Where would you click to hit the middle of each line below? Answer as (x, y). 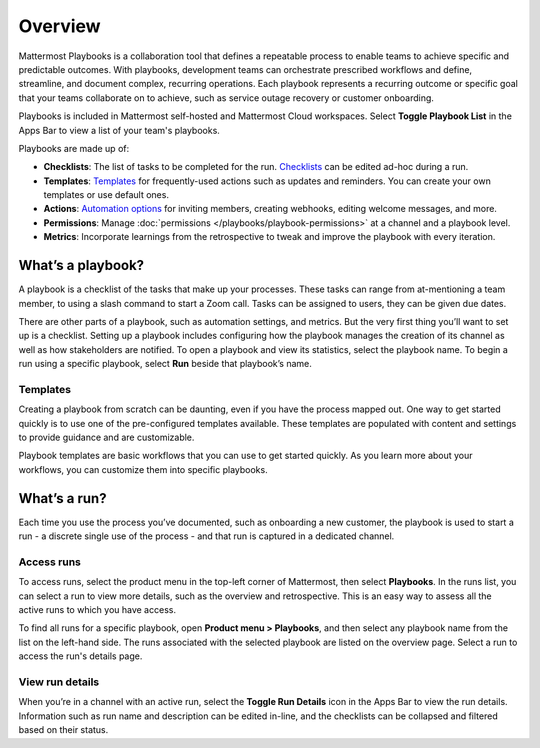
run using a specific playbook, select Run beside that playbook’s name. (165, 364)
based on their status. (63, 730)
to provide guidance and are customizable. (106, 437)
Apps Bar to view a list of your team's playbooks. (119, 130)
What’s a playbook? (81, 265)
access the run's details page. (80, 656)
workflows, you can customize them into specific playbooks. (143, 469)
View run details (59, 682)
